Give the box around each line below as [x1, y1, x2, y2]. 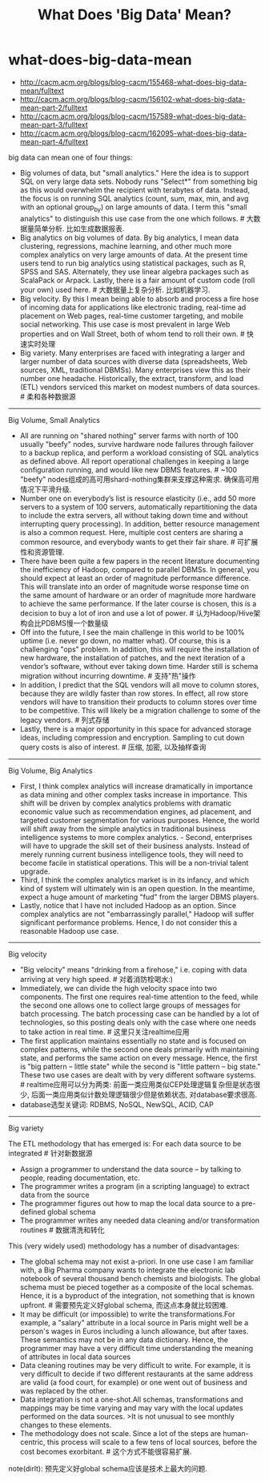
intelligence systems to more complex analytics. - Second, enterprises [19, 832, 253, 842]
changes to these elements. [19, 1420, 112, 1430]
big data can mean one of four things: [8, 152, 133, 162]
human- [223, 1428, 250, 1438]
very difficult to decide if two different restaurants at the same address [19, 1369, 254, 1378]
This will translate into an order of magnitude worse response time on [19, 582, 250, 591]
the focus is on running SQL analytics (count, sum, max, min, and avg [19, 193, 249, 203]
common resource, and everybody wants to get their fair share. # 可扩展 [19, 537, 259, 546]
